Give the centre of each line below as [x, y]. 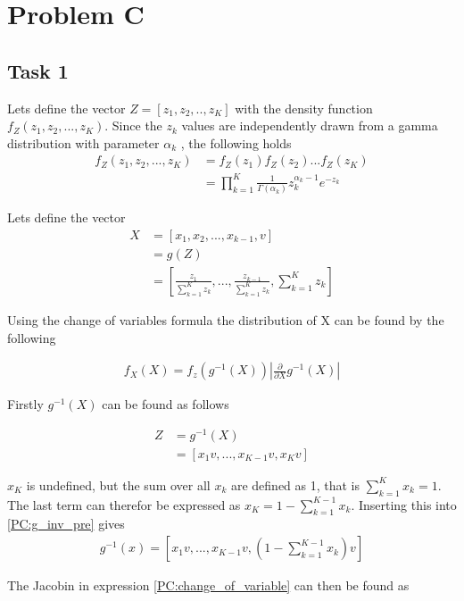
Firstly [25, 404]
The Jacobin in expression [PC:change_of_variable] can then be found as [208, 585]
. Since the [133, 125]
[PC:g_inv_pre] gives [66, 524]
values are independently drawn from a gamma [310, 125]
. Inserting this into [404, 504]
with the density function [304, 108]
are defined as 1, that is [295, 484]
